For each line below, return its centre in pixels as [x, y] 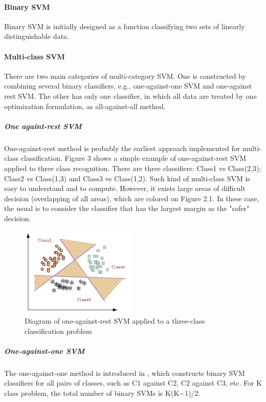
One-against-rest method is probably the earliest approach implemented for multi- [133, 148]
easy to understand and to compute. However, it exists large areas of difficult [125, 188]
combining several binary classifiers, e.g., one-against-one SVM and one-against [128, 86]
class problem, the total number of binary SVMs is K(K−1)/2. [102, 393]
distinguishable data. [37, 36]
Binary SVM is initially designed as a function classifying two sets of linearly [125, 26]
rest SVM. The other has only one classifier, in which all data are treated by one [130, 96]
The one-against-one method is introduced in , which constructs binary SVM [125, 373]
